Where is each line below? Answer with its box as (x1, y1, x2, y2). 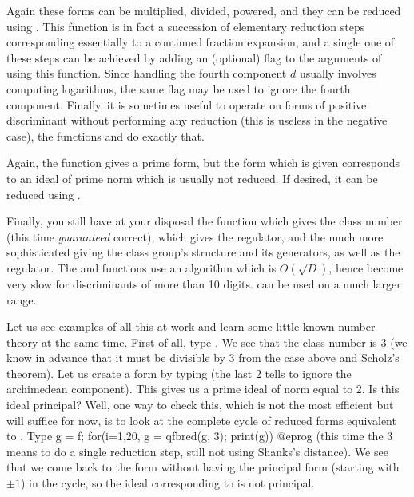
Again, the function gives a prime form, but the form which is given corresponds (6, 154, 400, 171)
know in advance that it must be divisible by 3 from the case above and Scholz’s (6, 349, 400, 366)
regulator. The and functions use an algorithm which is (6, 259, 277, 276)
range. (6, 291, 37, 308)
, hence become (328, 259, 404, 276)
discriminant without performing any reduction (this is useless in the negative (6, 112, 388, 129)
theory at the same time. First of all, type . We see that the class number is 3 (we (6, 333, 408, 350)
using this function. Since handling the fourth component (6, 65, 287, 82)
